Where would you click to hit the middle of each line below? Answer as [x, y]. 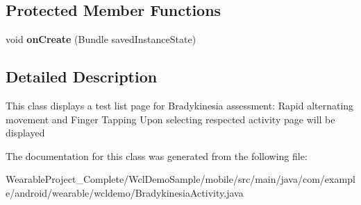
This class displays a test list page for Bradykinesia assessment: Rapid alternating [180, 105]
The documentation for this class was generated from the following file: [157, 155]
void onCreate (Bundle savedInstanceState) [101, 39]
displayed [25, 133]
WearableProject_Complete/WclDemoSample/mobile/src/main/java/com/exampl [180, 179]
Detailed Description [82, 77]
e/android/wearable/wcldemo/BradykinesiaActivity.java [125, 192]
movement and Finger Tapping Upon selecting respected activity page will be [170, 119]
